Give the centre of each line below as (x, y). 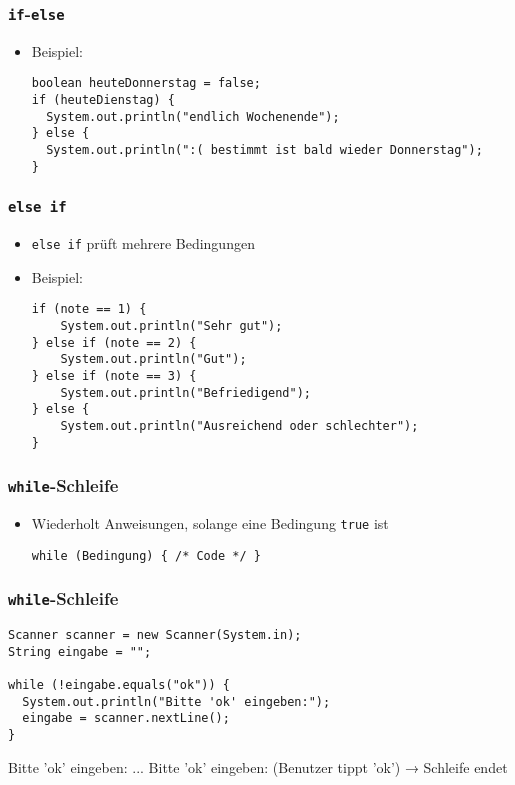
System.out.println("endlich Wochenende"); (193, 116)
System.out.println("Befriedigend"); (185, 392)
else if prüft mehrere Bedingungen (143, 243)
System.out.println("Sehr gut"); (171, 326)
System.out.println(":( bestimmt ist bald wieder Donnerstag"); (264, 150)
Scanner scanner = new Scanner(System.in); (155, 635)
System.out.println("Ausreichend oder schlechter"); (239, 425)
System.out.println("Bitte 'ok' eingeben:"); (176, 701)
